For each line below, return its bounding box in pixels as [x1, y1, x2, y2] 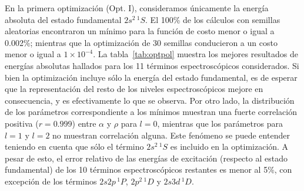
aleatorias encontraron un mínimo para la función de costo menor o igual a [5, 25, 275, 37]
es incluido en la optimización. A [170, 140, 289, 153]
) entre [72, 117, 96, 129]
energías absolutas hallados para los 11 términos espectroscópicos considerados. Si [5, 59, 299, 71]
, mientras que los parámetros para [157, 117, 283, 129]
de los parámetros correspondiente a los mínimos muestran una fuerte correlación [5, 106, 297, 118]
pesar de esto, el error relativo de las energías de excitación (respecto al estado [5, 152, 288, 164]
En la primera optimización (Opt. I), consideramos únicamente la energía [5, 2, 269, 14]
